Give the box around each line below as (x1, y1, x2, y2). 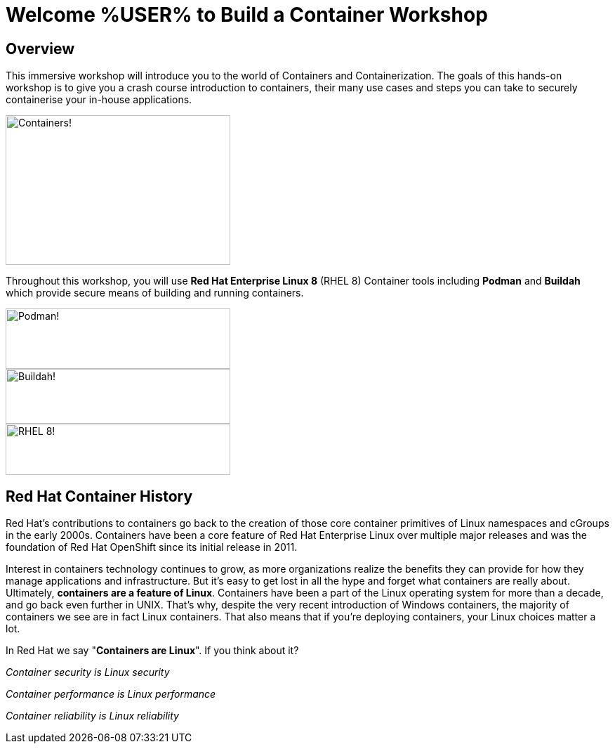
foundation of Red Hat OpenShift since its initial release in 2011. (6, 541, 298, 554)
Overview (6, 39, 75, 58)
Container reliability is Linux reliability (6, 710, 179, 722)
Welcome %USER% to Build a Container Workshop (6, 3, 488, 27)
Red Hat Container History (6, 487, 193, 505)
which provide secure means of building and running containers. (6, 287, 304, 299)
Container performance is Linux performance (6, 688, 216, 701)
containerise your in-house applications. (6, 93, 192, 106)
